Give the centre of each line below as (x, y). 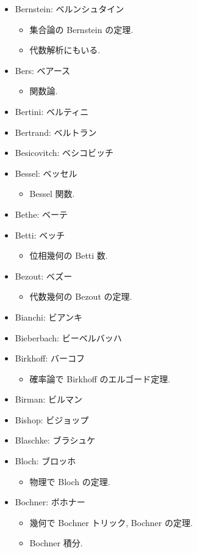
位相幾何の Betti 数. (69, 255)
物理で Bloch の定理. (70, 481)
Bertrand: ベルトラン (56, 132)
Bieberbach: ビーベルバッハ (68, 337)
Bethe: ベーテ (41, 214)
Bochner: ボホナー (50, 502)
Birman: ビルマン (49, 399)
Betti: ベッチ (40, 235)
